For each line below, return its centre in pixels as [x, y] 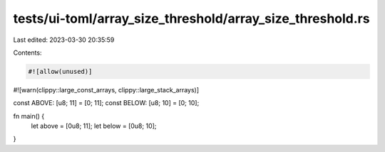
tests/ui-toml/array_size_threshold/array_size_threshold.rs [191, 18]
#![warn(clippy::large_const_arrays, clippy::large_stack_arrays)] [106, 89]
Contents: [27, 53]
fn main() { [29, 116]
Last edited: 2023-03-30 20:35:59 [64, 40]
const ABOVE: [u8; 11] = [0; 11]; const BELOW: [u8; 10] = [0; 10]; [106, 103]
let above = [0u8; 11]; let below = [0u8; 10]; [94, 126]
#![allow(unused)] [60, 71]
